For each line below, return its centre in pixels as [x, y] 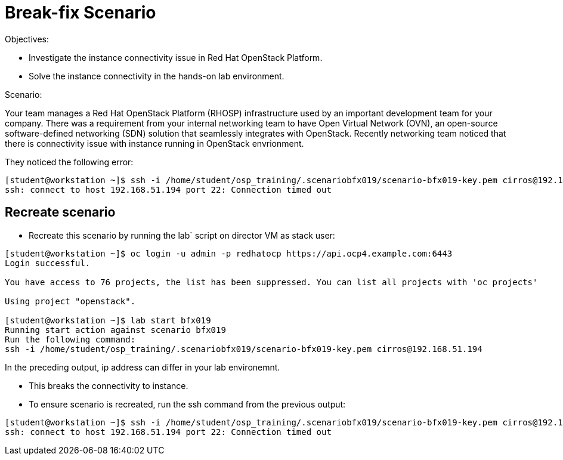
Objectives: [27, 39]
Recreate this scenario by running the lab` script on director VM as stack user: [182, 235]
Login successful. [48, 263]
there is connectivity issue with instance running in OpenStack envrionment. [154, 143]
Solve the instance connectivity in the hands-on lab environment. [157, 76]
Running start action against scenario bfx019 [115, 330]
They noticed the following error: [69, 162]
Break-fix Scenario [81, 13]
